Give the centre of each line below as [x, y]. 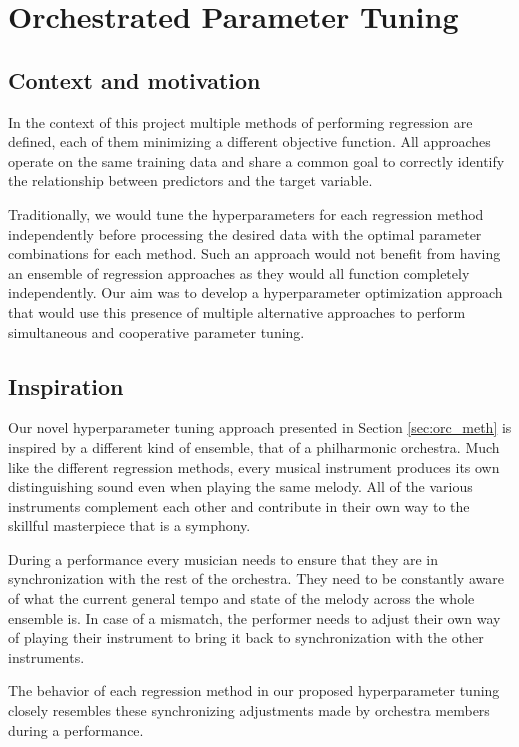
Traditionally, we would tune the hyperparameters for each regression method [246, 213]
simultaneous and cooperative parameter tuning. [156, 331]
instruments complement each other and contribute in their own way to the [239, 505]
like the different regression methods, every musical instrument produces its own [254, 466]
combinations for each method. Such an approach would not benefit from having [254, 253]
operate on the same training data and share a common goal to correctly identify [256, 160]
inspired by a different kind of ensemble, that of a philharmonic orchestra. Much [254, 446]
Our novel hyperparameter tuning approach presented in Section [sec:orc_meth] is [260, 427]
